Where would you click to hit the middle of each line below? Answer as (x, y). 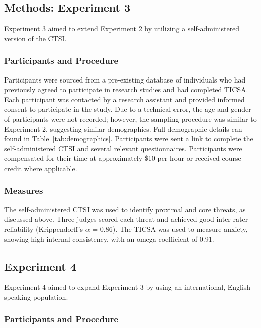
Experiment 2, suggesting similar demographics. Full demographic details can (123, 129)
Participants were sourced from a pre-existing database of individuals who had (125, 79)
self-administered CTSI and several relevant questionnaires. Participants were (123, 148)
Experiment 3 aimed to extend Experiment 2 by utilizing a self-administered (122, 28)
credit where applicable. (41, 168)
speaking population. (36, 297)
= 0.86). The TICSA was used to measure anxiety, (170, 229)
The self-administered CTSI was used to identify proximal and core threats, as (125, 209)
